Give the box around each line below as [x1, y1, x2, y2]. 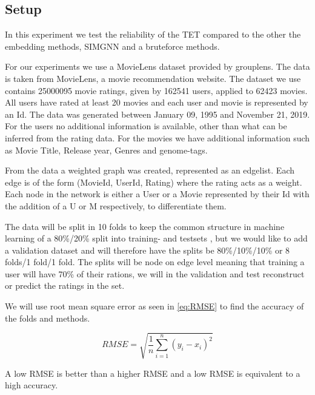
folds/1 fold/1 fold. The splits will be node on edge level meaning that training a [5, 255, 305, 268]
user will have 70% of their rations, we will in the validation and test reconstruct [5, 267, 305, 280]
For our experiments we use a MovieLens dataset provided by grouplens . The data [5, 60, 310, 73]
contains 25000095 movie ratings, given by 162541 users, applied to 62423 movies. [5, 84, 308, 96]
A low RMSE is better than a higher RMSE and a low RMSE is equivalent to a [5, 366, 300, 379]
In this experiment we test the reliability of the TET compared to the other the [5, 28, 301, 41]
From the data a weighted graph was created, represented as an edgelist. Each [5, 164, 295, 177]
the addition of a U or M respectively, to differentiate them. [5, 199, 227, 212]
